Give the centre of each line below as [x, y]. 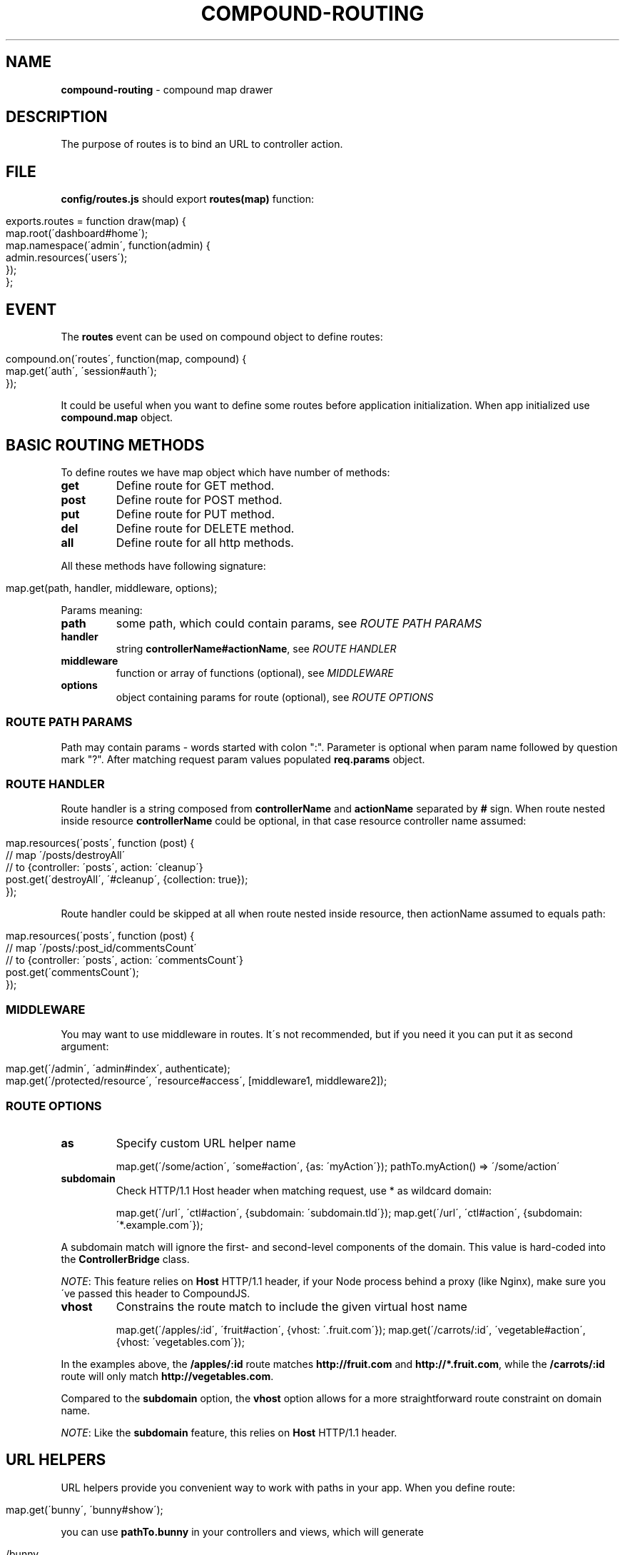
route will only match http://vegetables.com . [167, 1376]
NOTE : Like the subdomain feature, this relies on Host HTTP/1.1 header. [229, 1432]
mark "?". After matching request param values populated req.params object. [243, 759]
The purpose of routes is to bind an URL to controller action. [202, 144]
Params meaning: [102, 610]
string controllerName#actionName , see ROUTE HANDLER [256, 648]
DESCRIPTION [57, 117]
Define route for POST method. [199, 499]
